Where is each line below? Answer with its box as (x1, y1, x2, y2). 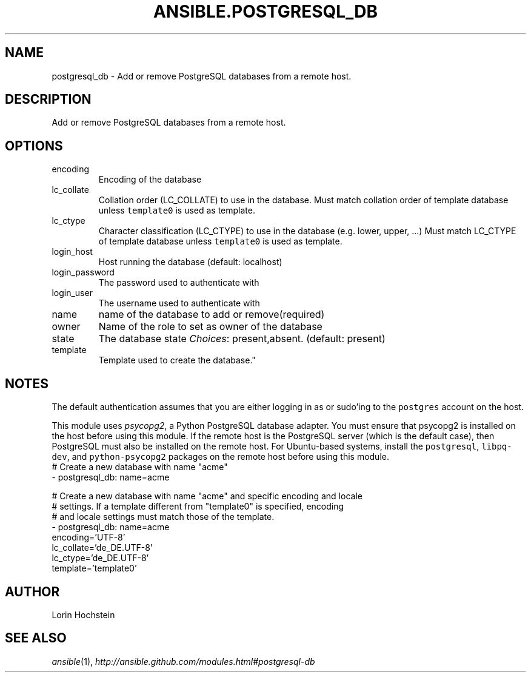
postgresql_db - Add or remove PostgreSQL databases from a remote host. (52, 70, 352, 81)
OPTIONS (5, 138, 63, 153)
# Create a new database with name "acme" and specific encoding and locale (52, 491, 362, 502)
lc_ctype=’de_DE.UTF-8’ (52, 553, 149, 564)
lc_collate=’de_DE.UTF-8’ (52, 542, 153, 553)
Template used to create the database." (98, 355, 256, 366)
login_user (52, 288, 93, 298)
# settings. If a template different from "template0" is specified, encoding (52, 501, 344, 512)
